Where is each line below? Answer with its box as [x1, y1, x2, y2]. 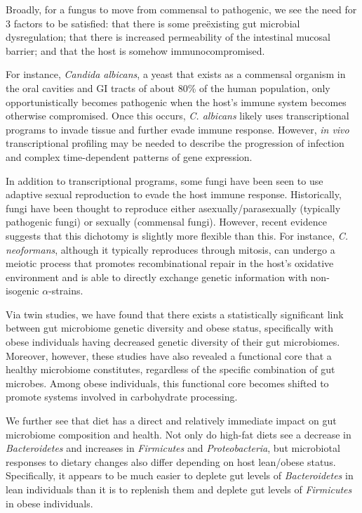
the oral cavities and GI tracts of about [6, 80, 175, 95]
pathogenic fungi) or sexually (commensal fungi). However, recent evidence [6, 214, 327, 229]
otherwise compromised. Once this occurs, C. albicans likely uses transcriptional [6, 108, 349, 123]
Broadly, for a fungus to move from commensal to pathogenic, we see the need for [6, 2, 357, 16]
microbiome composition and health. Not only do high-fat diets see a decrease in [6, 427, 351, 441]
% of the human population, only [187, 80, 330, 95]
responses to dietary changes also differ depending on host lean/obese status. [6, 454, 336, 469]
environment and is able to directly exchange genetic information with [6, 269, 307, 284]
